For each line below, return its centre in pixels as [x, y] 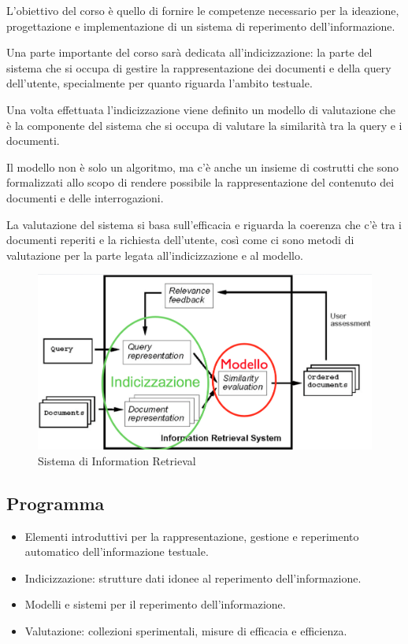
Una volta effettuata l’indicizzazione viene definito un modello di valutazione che [201, 109]
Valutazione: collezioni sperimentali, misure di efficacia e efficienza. [186, 631]
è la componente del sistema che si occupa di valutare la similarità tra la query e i [204, 125]
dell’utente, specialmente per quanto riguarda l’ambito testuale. [159, 83]
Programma [56, 503]
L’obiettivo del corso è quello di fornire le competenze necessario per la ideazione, [203, 10]
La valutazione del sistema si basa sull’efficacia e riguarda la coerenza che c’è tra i [204, 224]
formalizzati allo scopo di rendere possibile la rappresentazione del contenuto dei [200, 182]
